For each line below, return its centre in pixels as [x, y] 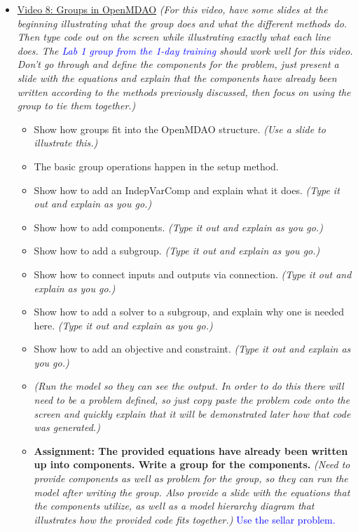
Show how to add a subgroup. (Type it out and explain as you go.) [177, 251]
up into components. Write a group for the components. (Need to [192, 464]
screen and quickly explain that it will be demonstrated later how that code [192, 413]
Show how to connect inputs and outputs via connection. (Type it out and [193, 274]
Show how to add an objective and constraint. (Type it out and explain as [192, 349]
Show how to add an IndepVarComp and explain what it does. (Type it [187, 190]
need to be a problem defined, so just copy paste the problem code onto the [192, 400]
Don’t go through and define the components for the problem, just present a [178, 64]
